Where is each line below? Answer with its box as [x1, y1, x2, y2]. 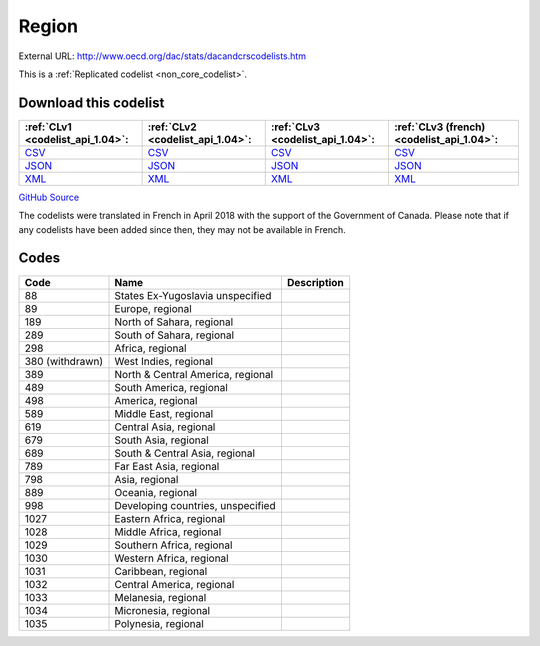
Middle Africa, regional [114, 525, 222, 539]
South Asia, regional [114, 433, 209, 447]
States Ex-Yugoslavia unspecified [114, 288, 272, 302]
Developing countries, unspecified [114, 498, 276, 512]
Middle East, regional [114, 406, 214, 420]
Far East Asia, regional [114, 459, 220, 473]
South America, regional [114, 380, 229, 394]
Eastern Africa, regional [114, 511, 226, 525]
